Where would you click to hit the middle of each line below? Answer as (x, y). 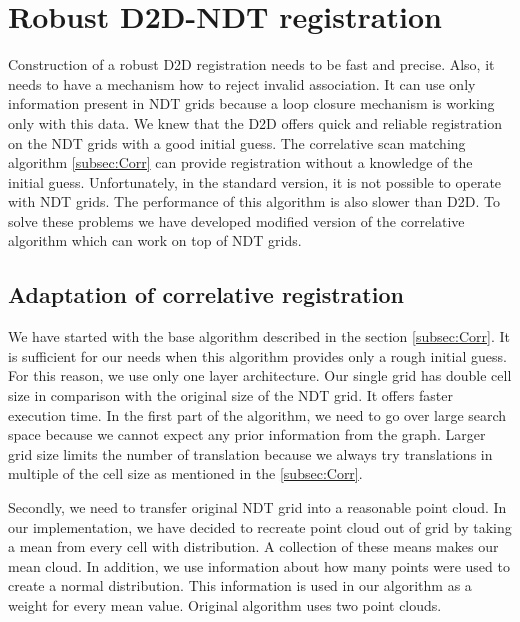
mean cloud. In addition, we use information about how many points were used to (259, 565)
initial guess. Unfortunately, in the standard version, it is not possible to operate (255, 181)
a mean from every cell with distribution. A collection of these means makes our (253, 546)
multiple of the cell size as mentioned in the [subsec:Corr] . (185, 473)
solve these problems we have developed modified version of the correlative (236, 220)
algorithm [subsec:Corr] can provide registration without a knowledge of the (240, 162)
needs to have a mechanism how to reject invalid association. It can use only (242, 83)
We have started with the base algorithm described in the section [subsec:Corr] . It (259, 336)
